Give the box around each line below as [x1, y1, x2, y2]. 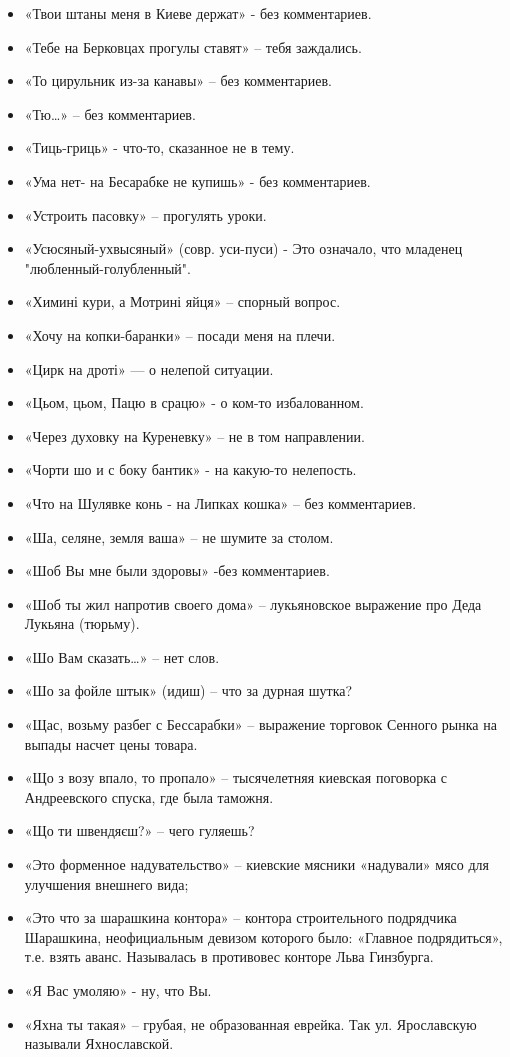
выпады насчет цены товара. [24, 733, 198, 754]
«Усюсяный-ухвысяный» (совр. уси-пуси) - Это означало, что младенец [24, 238, 463, 259]
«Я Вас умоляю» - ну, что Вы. [24, 980, 212, 1000]
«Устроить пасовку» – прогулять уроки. [24, 204, 267, 225]
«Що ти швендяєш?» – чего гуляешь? [24, 820, 255, 841]
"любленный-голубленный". [24, 257, 191, 278]
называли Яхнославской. [24, 1033, 174, 1054]
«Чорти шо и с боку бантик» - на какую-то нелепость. [24, 459, 357, 480]
